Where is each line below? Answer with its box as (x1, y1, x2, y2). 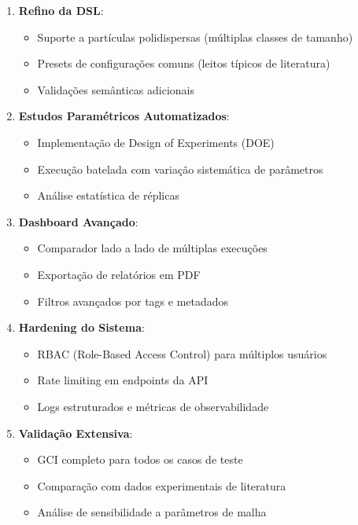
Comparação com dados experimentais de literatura (37, 477, 286, 494)
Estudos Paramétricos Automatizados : (18, 108, 230, 124)
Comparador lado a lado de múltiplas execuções (37, 240, 268, 256)
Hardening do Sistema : (18, 319, 145, 336)
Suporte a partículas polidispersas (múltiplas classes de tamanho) (37, 28, 353, 45)
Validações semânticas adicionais (37, 81, 194, 97)
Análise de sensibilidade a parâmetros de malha (37, 504, 267, 520)
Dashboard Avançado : (18, 213, 138, 229)
